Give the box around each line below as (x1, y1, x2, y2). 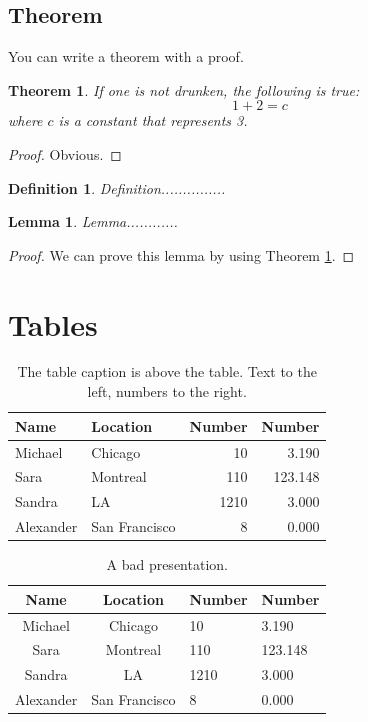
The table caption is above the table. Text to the (17, 361, 317, 382)
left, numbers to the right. (87, 381, 247, 402)
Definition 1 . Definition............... (8, 177, 226, 198)
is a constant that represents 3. (58, 110, 248, 131)
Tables (8, 303, 98, 344)
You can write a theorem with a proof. (8, 46, 244, 67)
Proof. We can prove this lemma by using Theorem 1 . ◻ (8, 244, 355, 265)
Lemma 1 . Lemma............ (8, 211, 178, 232)
